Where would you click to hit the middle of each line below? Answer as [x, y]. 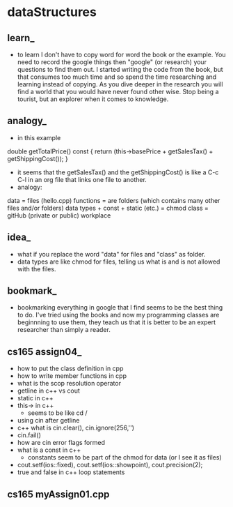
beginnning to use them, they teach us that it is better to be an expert [116, 322]
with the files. [37, 268]
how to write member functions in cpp [72, 376]
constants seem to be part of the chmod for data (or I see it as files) [124, 457]
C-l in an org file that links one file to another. [82, 179]
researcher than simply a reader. [64, 330]
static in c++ [35, 398]
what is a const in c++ [49, 450]
